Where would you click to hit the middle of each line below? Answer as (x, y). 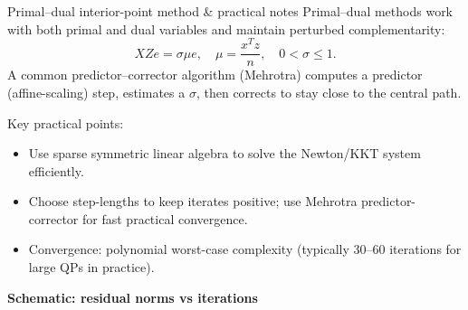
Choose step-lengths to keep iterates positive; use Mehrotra (193, 201)
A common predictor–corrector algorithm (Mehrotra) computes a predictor (215, 75)
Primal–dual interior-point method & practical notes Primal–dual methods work (230, 11)
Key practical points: (66, 122)
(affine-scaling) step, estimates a (96, 92)
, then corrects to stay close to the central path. (329, 92)
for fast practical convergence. (165, 218)
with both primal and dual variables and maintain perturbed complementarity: (226, 28)
